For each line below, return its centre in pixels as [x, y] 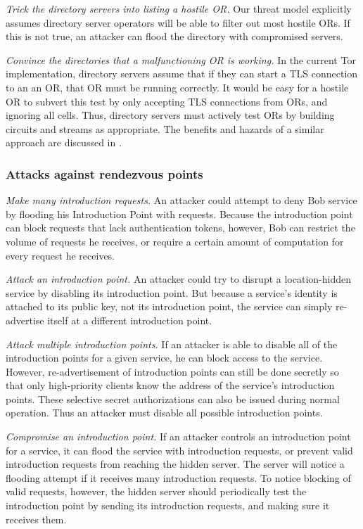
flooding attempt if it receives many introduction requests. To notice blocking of [178, 477]
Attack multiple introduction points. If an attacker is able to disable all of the [172, 344]
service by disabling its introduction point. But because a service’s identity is [172, 292]
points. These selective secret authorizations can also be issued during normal [173, 399]
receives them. [36, 519]
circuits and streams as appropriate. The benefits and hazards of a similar [165, 128]
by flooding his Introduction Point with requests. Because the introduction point [179, 213]
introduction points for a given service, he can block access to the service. [164, 358]
